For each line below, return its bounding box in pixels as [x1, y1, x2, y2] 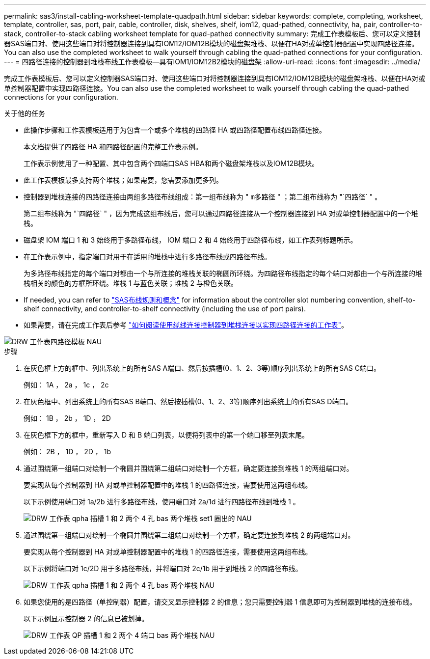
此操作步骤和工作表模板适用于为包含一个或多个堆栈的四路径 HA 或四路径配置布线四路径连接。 [24, 126, 326, 134]
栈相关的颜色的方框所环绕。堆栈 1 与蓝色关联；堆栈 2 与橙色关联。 [24, 279, 238, 287]
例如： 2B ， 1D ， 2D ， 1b [24, 447, 111, 456]
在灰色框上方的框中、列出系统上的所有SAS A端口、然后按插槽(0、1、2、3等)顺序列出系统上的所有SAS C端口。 [24, 364, 380, 372]
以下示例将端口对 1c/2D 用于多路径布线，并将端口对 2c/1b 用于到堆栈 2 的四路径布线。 [24, 564, 302, 573]
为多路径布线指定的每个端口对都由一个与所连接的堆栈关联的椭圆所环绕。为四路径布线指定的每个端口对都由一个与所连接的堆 [24, 269, 422, 277]
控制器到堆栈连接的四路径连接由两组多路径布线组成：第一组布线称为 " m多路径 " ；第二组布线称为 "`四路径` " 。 [24, 192, 382, 201]
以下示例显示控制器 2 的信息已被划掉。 [24, 614, 149, 623]
